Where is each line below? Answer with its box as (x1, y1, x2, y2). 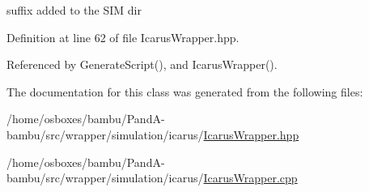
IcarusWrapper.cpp (203, 169, 298, 186)
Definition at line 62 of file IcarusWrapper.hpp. (6, 28, 240, 45)
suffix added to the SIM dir (6, 2, 142, 18)
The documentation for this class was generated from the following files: (6, 83, 363, 100)
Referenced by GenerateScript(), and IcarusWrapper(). (6, 56, 278, 73)
